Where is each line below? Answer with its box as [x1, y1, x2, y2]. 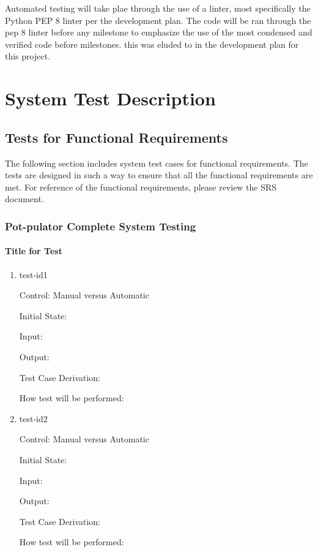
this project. [5, 50, 51, 62]
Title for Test [5, 244, 62, 257]
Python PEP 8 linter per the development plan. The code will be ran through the [5, 13, 311, 26]
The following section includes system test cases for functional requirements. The [5, 156, 308, 169]
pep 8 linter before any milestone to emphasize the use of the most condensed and [5, 26, 312, 39]
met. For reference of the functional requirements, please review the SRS [5, 180, 277, 193]
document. [5, 192, 44, 205]
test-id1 [19, 268, 48, 281]
